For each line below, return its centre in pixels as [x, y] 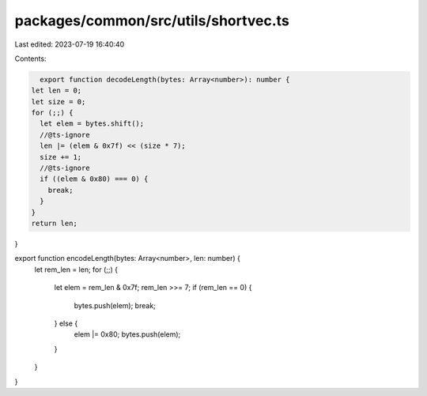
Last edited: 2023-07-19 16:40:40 [70, 44]
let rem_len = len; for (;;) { [76, 270]
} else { [66, 323]
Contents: [30, 58]
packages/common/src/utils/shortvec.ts [152, 21]
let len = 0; [57, 91]
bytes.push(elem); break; [115, 305]
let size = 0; [59, 102]
